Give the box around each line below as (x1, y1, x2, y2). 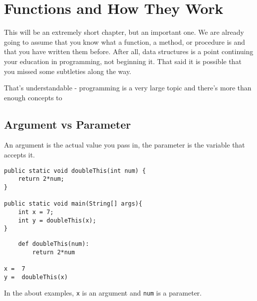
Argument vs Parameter (4, 116, 131, 132)
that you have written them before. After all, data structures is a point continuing (4, 46, 254, 57)
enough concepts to (4, 92, 62, 102)
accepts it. (4, 150, 35, 160)
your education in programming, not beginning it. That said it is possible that (4, 56, 242, 66)
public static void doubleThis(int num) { (4, 167, 146, 174)
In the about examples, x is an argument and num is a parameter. (4, 288, 202, 298)
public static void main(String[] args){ (4, 200, 143, 208)
